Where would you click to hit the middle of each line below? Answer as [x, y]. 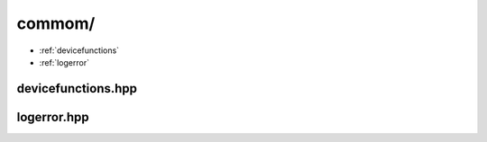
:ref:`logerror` [64, 62]
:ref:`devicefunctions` [79, 50]
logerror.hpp [53, 117]
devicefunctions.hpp [77, 89]
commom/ [56, 23]
